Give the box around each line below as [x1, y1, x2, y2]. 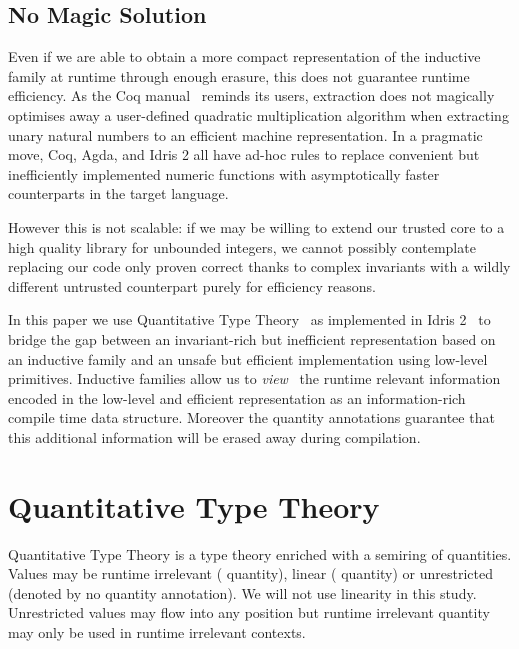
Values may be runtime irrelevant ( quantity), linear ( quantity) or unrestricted [8, 563, 494, 584]
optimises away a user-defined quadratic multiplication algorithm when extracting [8, 104, 509, 125]
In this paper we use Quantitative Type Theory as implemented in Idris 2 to [8, 309, 491, 330]
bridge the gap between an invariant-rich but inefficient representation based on [8, 328, 496, 349]
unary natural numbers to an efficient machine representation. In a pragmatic [8, 124, 483, 145]
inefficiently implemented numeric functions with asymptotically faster [8, 163, 440, 184]
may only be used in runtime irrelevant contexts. [8, 621, 306, 642]
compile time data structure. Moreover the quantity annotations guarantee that [8, 407, 495, 428]
